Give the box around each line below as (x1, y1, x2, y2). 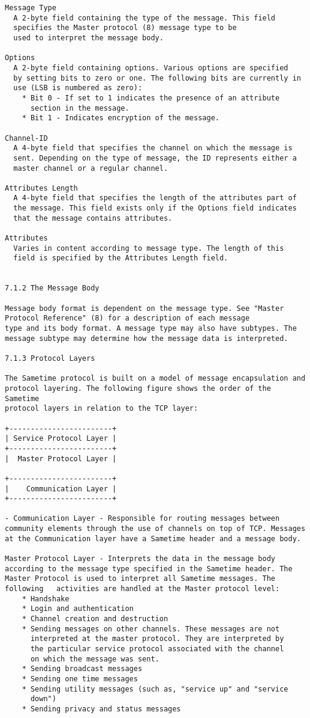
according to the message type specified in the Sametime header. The (5, 564, 293, 573)
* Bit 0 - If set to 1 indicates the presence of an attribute (22, 93, 280, 102)
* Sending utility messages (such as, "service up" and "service (22, 684, 288, 693)
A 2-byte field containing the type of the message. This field (13, 13, 276, 22)
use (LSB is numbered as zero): (13, 84, 143, 93)
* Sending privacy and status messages (22, 704, 181, 713)
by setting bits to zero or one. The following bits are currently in (13, 73, 301, 82)
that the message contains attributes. (13, 213, 173, 222)
